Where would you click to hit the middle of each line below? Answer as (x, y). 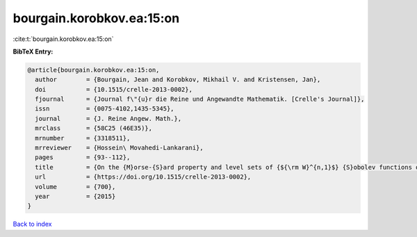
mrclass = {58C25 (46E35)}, (94, 128)
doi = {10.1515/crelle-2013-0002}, (114, 89)
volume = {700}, (75, 187)
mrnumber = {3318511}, (83, 138)
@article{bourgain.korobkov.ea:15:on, (93, 70)
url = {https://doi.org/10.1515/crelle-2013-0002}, (143, 177)
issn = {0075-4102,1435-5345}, (105, 109)
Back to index (32, 224)
